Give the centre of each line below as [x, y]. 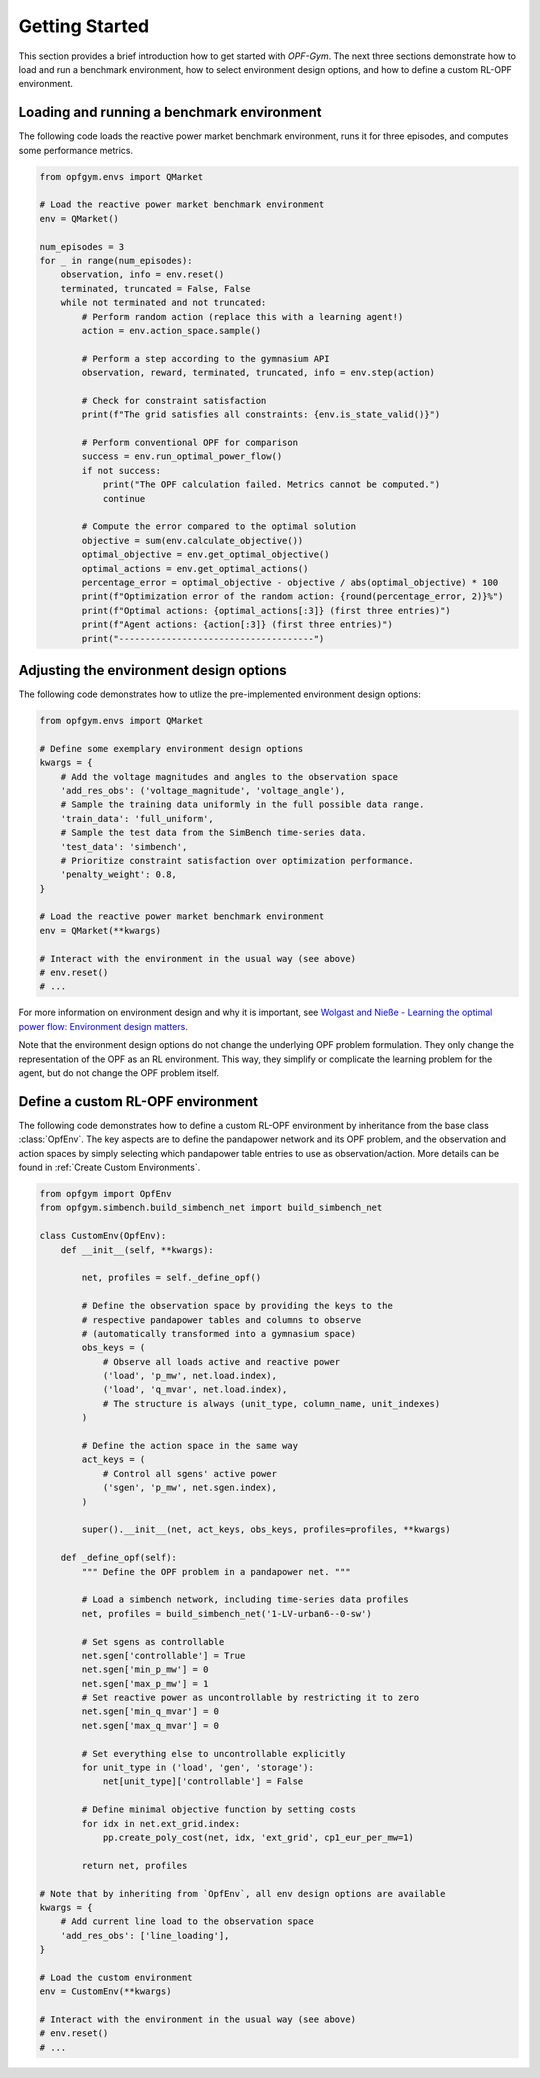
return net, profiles [134, 1865]
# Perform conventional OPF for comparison [190, 443]
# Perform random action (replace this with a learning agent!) [242, 316]
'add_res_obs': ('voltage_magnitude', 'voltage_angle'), [203, 790]
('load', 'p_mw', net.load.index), [189, 1376]
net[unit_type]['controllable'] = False [203, 1781]
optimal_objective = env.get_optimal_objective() [205, 554]
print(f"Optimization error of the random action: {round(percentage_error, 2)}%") [292, 596]
